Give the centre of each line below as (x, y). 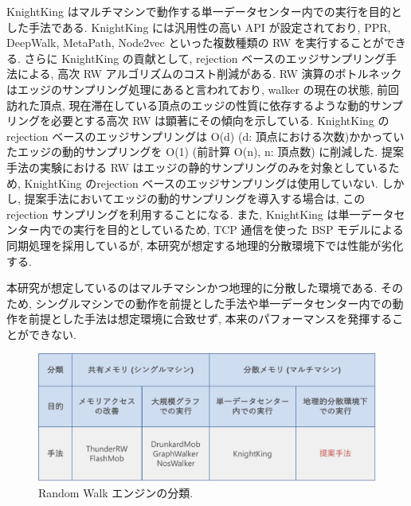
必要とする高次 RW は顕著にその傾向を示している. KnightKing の (220, 121)
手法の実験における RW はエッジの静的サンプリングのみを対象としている (198, 167)
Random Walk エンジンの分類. (116, 492)
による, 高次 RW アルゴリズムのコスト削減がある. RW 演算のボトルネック (209, 74)
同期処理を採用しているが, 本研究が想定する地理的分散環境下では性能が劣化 (205, 245)
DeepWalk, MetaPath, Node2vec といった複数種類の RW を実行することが (195, 43)
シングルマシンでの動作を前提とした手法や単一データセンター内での (214, 303)
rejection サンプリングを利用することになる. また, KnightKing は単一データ (200, 214)
